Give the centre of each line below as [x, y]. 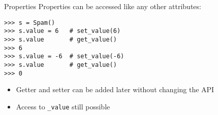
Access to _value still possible [63, 106]
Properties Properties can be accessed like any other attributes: [103, 6]
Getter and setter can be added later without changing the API [115, 89]
